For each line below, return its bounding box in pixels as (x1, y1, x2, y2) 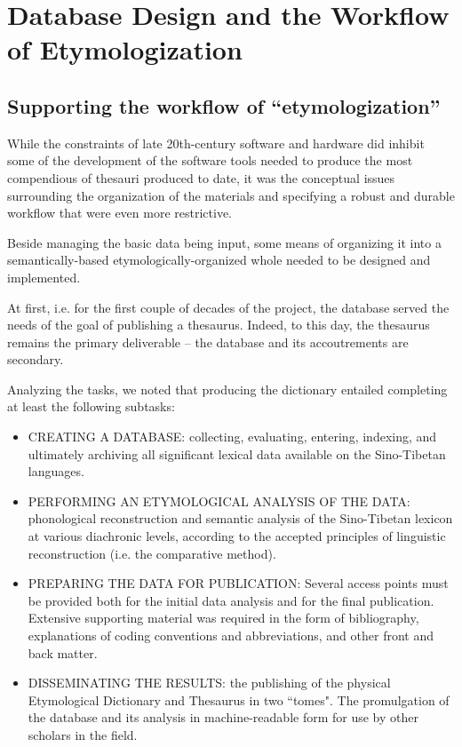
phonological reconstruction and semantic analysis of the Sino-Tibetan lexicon (28, 509, 453, 528)
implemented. (7, 267, 81, 286)
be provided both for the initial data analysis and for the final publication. (28, 591, 434, 609)
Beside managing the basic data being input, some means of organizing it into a (7, 233, 442, 251)
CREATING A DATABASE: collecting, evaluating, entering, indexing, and (28, 427, 437, 446)
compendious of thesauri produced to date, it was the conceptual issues (7, 168, 395, 187)
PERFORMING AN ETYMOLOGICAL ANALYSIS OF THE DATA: (28, 491, 410, 510)
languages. (28, 462, 84, 481)
